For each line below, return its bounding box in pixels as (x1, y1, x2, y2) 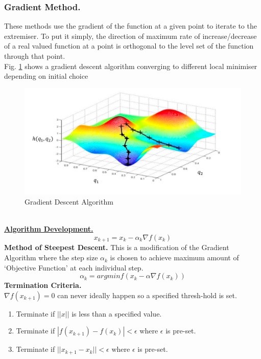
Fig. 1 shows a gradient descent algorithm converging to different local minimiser (4, 60, 257, 71)
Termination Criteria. (4, 280, 82, 290)
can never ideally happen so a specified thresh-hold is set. (57, 289, 237, 300)
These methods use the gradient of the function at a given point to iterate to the (4, 20, 257, 31)
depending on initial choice (4, 71, 88, 81)
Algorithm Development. (4, 223, 93, 234)
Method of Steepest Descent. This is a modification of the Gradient (4, 242, 229, 253)
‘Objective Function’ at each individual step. (4, 262, 144, 273)
